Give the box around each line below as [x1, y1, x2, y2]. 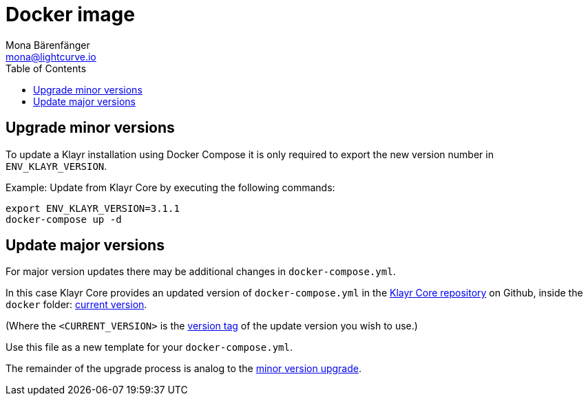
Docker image [6, 3, 135, 26]
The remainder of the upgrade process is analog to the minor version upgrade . [6, 362, 361, 375]
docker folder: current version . [6, 299, 147, 311]
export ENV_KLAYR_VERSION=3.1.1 [6, 202, 180, 214]
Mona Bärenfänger [6, 39, 90, 51]
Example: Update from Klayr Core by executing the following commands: [6, 181, 335, 193]
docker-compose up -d [6, 213, 122, 225]
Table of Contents [6, 62, 87, 74]
